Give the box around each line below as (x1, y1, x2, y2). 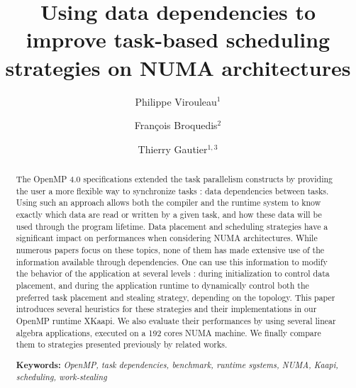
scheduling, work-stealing (16, 371, 107, 383)
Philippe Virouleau (135, 94, 217, 109)
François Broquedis (134, 118, 218, 133)
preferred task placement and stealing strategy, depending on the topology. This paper (16, 291, 335, 303)
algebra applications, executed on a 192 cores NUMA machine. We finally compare (16, 326, 321, 338)
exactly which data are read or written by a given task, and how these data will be (16, 209, 322, 221)
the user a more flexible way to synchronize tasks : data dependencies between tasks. (16, 184, 329, 196)
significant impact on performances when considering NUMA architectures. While (16, 232, 318, 244)
